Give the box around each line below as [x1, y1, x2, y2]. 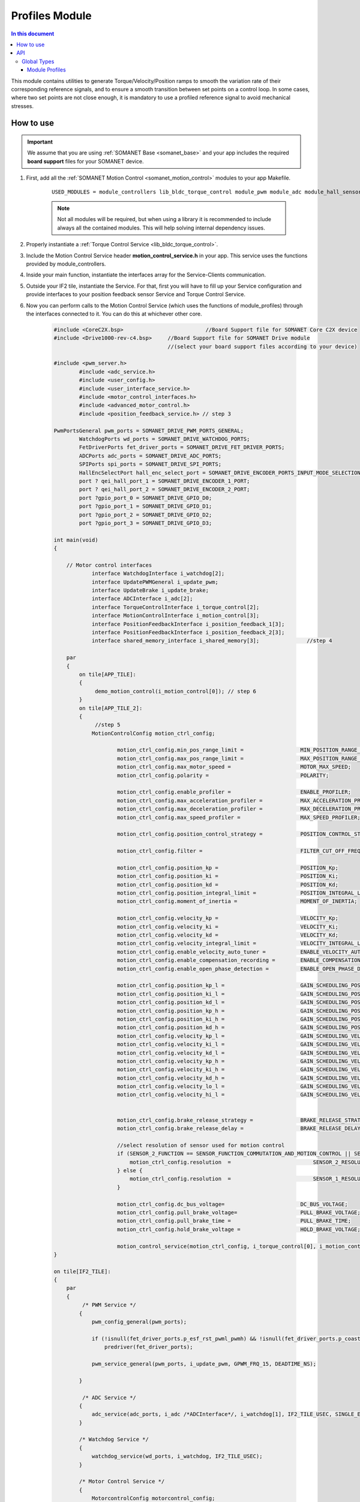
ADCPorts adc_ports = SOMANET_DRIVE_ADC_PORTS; [79, 452, 222, 459]
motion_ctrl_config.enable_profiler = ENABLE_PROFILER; [117, 789, 351, 795]
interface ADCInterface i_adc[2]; [91, 595, 193, 602]
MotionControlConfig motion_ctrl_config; [91, 730, 215, 737]
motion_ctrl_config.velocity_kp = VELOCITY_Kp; [117, 915, 339, 922]
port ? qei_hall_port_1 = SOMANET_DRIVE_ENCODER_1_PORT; [79, 478, 250, 484]
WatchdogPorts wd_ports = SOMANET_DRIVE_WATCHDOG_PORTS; [79, 436, 250, 442]
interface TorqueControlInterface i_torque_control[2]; [91, 604, 260, 610]
